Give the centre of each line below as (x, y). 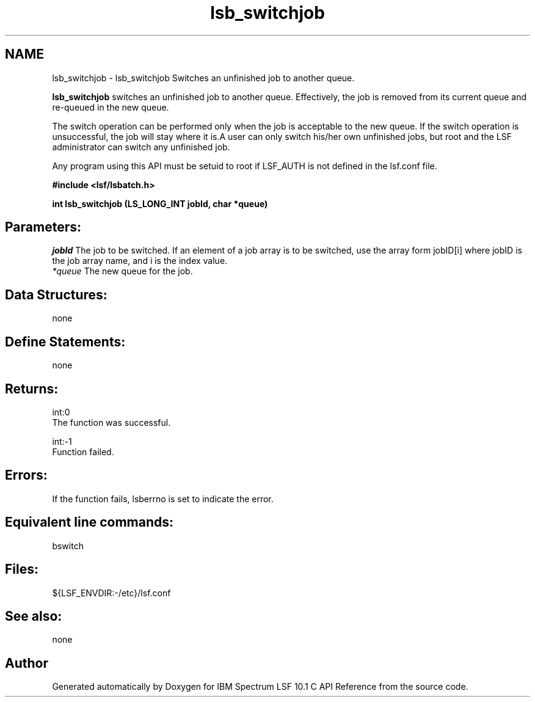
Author (27, 663)
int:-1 (62, 441)
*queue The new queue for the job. (122, 271)
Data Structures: (56, 294)
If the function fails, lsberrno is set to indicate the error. (163, 499)
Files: (22, 569)
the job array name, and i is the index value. (140, 261)
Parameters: (43, 227)
